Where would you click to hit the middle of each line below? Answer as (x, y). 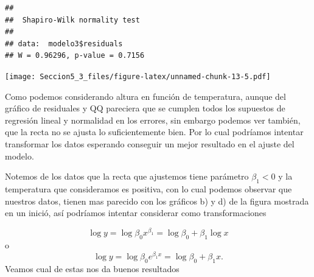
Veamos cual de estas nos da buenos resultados (92, 268)
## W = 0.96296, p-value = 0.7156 (75, 56)
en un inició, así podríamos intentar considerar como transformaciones (136, 213)
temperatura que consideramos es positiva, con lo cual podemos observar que (148, 188)
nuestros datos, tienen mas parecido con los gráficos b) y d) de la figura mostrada (157, 201)
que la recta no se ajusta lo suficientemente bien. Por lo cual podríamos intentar (154, 132)
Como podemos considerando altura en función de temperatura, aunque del (145, 96)
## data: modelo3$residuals (64, 44)
